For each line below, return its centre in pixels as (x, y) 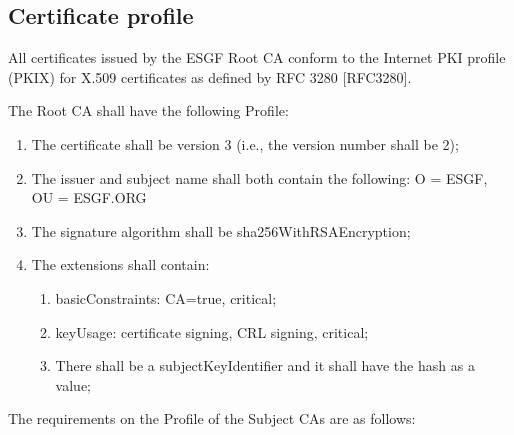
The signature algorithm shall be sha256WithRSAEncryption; (221, 230)
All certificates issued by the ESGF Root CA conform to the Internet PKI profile (257, 57)
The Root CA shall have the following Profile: (148, 110)
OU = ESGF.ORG (89, 197)
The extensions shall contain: (120, 264)
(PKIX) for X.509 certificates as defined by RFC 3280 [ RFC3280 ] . (210, 76)
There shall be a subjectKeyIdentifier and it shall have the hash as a (265, 365)
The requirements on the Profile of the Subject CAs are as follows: (212, 418)
